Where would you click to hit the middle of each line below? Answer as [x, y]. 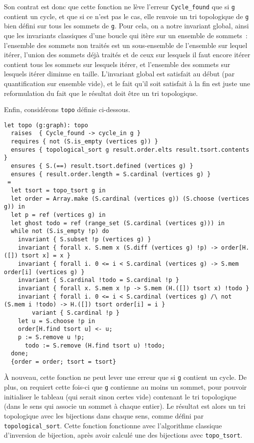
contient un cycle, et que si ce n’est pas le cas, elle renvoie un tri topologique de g [127, 16]
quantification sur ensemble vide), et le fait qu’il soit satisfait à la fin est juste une [127, 83]
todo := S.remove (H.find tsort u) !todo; [95, 345]
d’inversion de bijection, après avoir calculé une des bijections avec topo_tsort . [123, 435]
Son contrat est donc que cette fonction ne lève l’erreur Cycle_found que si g [119, 6]
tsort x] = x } [46, 256]
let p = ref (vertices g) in [58, 215]
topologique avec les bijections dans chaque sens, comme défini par [104, 415]
